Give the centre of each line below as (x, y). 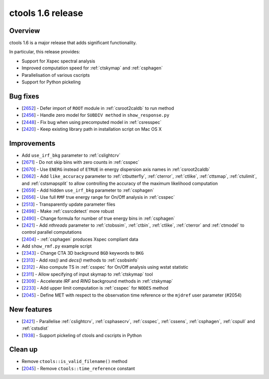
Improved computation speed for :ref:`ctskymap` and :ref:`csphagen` (92, 68)
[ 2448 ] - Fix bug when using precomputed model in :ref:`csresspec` (92, 122)
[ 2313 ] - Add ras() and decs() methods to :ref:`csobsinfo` (80, 260)
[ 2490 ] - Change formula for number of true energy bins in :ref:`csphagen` (98, 218)
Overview (25, 31)
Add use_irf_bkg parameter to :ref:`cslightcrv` (71, 155)
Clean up (23, 350)
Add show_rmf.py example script (57, 246)
